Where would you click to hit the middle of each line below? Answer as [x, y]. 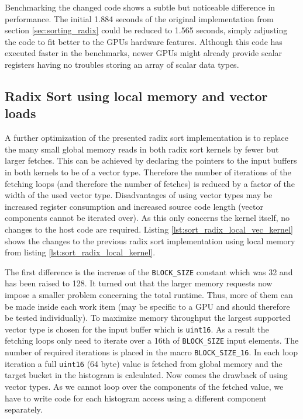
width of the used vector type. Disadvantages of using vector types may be [139, 195]
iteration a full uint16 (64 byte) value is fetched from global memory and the [144, 363]
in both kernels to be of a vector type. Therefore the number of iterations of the [148, 172]
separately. [24, 409]
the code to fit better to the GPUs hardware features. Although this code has [144, 41]
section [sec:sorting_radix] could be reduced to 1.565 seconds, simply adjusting [146, 30]
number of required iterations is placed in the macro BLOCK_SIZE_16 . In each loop [151, 352]
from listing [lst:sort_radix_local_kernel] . [80, 252]
